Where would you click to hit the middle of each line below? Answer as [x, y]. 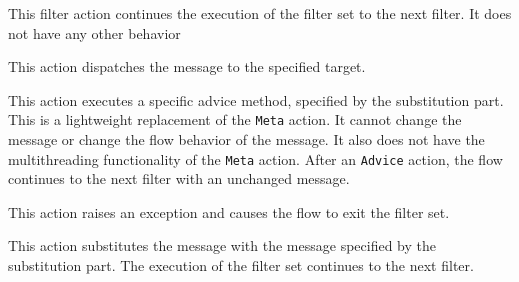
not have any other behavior [94, 32]
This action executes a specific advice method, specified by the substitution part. [256, 99]
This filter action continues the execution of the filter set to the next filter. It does [260, 13]
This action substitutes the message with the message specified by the [222, 245]
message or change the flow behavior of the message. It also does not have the [246, 139]
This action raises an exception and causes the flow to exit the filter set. [229, 211]
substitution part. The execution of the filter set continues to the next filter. [241, 265]
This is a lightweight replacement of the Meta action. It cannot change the [235, 119]
